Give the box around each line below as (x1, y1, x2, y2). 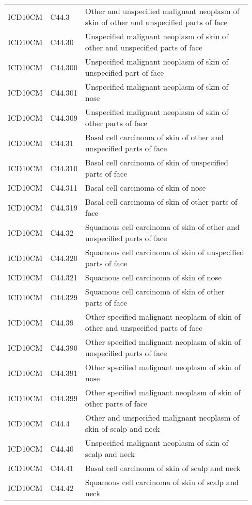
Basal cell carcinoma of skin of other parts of (85, 196, 237, 207)
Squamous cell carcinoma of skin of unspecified (85, 246, 244, 258)
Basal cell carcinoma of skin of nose (85, 182, 206, 193)
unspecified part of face (85, 67, 164, 78)
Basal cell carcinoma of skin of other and (85, 131, 224, 143)
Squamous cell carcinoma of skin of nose (85, 272, 221, 283)
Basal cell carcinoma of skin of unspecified (85, 157, 228, 168)
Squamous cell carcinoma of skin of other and (85, 221, 240, 232)
